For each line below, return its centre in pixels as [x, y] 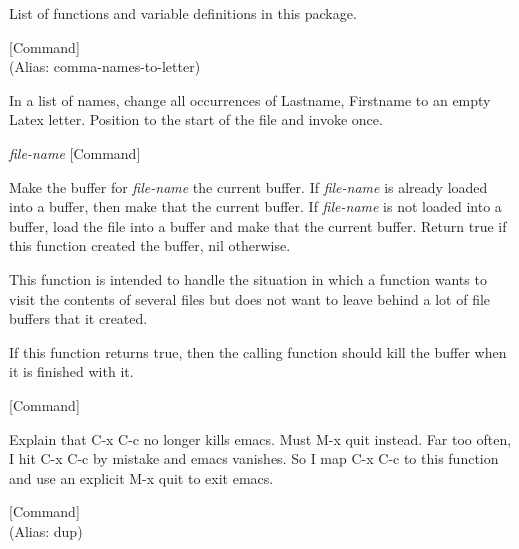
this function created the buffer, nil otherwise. [150, 245]
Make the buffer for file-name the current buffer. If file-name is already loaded [248, 186]
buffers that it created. [78, 318]
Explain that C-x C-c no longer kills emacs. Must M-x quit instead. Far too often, [260, 438]
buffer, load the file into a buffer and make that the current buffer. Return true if [258, 225]
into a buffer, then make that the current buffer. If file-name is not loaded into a [255, 206]
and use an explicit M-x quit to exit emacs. [141, 477]
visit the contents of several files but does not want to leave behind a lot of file [250, 298]
